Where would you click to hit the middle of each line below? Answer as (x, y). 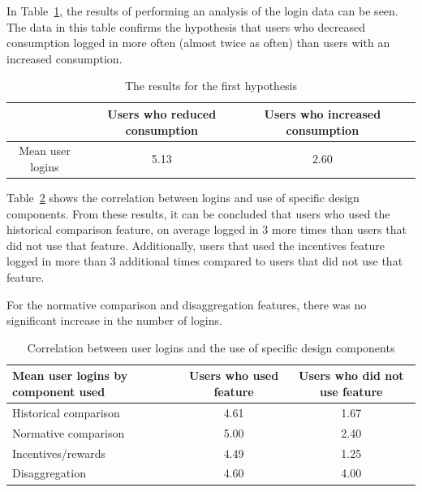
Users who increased (323, 113)
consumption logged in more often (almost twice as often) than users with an (198, 43)
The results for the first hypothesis (211, 86)
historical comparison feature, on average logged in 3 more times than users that (207, 229)
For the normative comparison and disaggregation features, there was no (187, 304)
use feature (351, 392)
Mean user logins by (70, 375)
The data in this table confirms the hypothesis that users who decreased (186, 26)
